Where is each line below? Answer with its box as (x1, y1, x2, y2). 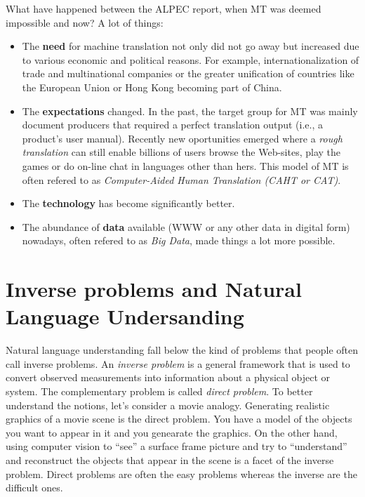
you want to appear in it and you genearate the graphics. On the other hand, (6, 425, 338, 439)
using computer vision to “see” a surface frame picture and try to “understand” (6, 439, 347, 453)
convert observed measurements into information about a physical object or (6, 370, 331, 385)
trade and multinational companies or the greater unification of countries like (22, 66, 354, 81)
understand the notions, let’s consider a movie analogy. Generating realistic (6, 397, 330, 412)
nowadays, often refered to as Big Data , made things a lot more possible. (22, 233, 336, 248)
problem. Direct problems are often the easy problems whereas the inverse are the (6, 466, 357, 481)
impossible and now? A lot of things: (6, 15, 164, 29)
